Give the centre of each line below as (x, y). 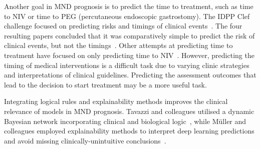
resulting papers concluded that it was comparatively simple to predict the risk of (129, 35)
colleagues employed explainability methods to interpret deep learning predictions (129, 131)
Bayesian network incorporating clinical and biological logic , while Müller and (125, 121)
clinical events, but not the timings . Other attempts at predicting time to (118, 45)
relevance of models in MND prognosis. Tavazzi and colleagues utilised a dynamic (129, 111)
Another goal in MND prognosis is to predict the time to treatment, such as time (129, 6)
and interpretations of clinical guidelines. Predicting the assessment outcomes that (130, 75)
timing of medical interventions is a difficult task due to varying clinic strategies (127, 65)
